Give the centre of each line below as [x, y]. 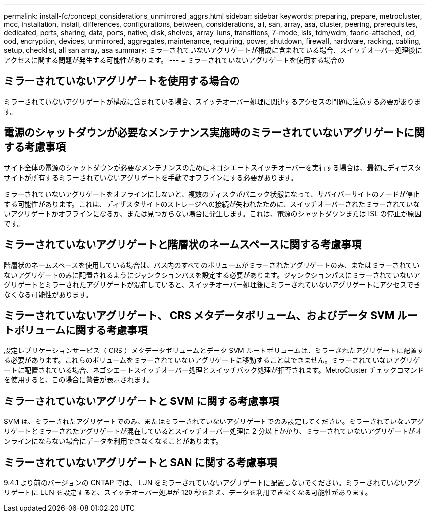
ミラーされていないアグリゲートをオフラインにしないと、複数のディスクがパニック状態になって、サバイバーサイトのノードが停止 [212, 194]
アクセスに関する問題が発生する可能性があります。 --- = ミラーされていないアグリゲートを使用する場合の [174, 60]
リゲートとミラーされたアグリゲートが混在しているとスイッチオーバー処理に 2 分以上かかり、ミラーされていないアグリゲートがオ [213, 431]
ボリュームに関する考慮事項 [81, 330]
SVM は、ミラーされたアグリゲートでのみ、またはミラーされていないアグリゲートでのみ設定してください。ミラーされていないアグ [214, 422]
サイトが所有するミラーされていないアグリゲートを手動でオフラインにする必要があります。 [151, 177]
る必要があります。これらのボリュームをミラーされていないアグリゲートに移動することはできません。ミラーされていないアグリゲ [212, 360]
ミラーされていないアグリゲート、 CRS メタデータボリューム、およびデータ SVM [199, 315]
